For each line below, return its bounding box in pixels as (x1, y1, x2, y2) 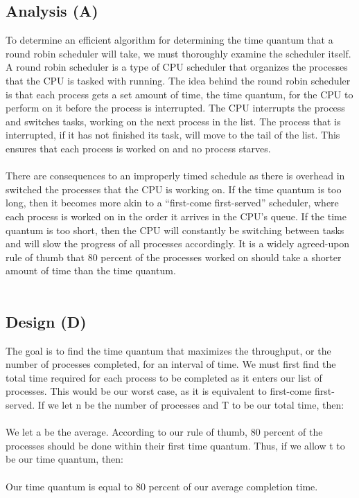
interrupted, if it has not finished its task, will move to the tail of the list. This (6, 127, 340, 142)
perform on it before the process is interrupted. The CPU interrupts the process (6, 100, 345, 115)
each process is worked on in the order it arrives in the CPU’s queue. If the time (6, 208, 347, 223)
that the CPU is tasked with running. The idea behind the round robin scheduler (6, 73, 351, 87)
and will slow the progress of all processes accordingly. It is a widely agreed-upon (6, 236, 350, 251)
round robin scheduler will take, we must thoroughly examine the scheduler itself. (6, 46, 351, 60)
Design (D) (6, 310, 87, 332)
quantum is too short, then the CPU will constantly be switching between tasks (6, 222, 344, 237)
